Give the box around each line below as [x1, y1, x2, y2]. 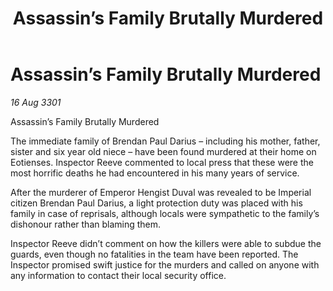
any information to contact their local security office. [10, 269, 227, 281]
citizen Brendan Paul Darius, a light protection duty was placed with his [10, 197, 303, 209]
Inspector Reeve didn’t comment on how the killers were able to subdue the [10, 237, 322, 249]
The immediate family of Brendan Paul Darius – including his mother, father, [10, 135, 321, 147]
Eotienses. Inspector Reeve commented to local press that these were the [10, 156, 314, 168]
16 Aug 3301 [10, 96, 62, 108]
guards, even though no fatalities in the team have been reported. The [10, 248, 299, 260]
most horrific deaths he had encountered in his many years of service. [10, 167, 300, 179]
